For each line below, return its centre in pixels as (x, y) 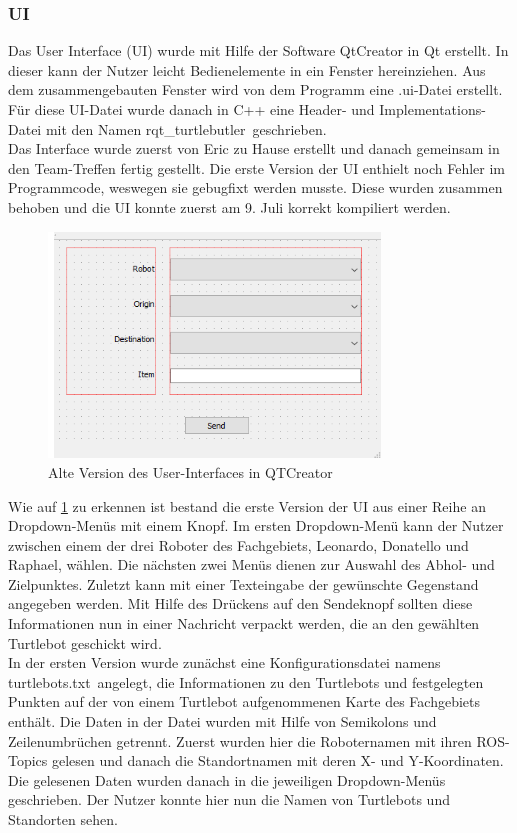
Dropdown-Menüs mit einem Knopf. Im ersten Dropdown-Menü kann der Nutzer (256, 525)
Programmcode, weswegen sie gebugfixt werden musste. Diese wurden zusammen (255, 187)
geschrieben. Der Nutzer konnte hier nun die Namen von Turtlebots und (229, 799)
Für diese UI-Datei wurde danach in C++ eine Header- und (191, 109)
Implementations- (432, 109)
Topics (28, 760)
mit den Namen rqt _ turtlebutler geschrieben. (186, 128)
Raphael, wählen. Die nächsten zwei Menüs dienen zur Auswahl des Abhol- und (251, 564)
